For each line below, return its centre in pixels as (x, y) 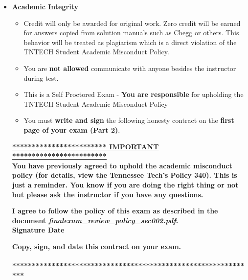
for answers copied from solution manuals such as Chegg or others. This (131, 33)
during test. (41, 78)
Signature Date (38, 230)
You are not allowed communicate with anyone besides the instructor (130, 68)
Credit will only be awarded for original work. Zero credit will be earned (132, 23)
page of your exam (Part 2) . (72, 129)
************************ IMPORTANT (85, 146)
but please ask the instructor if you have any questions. (108, 194)
